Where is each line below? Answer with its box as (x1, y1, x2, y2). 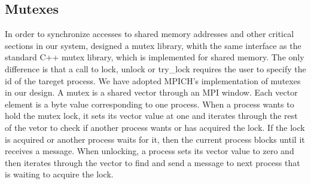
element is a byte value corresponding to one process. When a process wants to (5, 97, 294, 110)
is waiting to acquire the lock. (5, 168, 114, 180)
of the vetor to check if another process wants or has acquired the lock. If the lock (5, 121, 305, 133)
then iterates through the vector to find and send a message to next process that (5, 156, 300, 168)
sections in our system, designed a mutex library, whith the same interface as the (5, 39, 301, 51)
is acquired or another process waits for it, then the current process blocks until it (5, 133, 305, 145)
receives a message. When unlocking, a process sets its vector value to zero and (5, 145, 294, 157)
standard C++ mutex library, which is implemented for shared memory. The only (5, 51, 304, 63)
